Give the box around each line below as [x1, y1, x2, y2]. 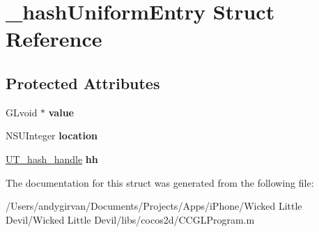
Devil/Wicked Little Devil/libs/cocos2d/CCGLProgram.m [6, 212, 255, 226]
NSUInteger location [6, 128, 98, 143]
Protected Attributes [6, 72, 160, 93]
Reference [6, 24, 102, 53]
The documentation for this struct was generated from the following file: [6, 175, 314, 190]
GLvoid [6, 105, 38, 119]
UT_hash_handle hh [6, 151, 98, 166]
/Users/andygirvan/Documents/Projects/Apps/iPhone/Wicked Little [6, 199, 302, 213]
